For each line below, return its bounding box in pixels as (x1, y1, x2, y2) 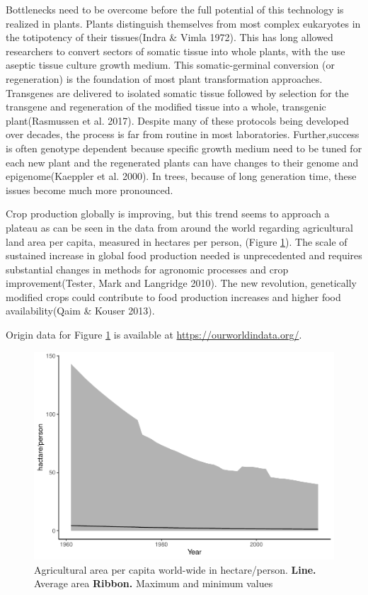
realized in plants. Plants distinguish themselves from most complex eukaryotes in (6, 16, 361, 30)
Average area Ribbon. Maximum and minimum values (34, 576, 273, 591)
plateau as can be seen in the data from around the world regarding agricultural (6, 220, 353, 234)
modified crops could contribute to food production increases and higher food (6, 289, 341, 304)
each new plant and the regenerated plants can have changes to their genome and (6, 154, 359, 169)
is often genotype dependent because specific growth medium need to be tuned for (6, 140, 362, 155)
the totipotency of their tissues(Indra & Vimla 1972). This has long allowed (6, 30, 333, 45)
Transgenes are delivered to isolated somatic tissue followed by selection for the (6, 85, 349, 100)
